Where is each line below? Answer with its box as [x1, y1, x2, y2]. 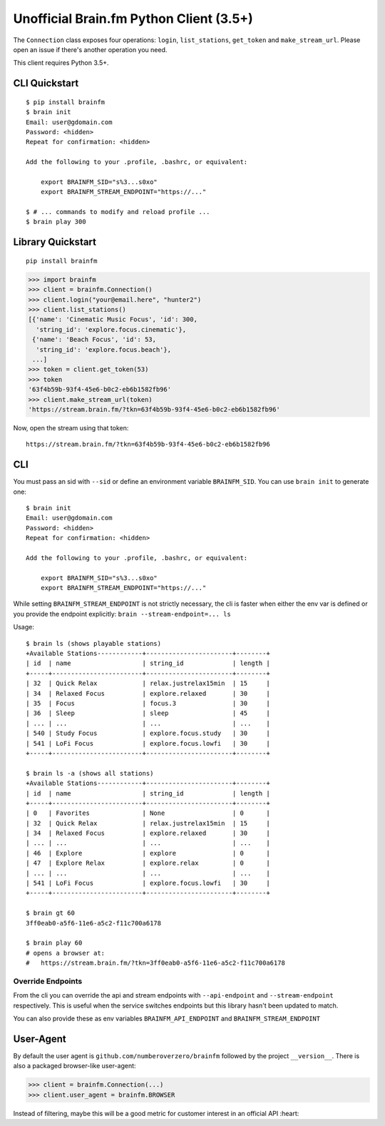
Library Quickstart [13, 236, 96, 248]
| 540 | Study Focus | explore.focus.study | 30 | [26, 729, 270, 738]
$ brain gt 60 [26, 909, 75, 917]
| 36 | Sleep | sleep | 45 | [26, 709, 270, 717]
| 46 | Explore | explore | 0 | [26, 849, 270, 857]
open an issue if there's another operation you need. [13, 45, 168, 54]
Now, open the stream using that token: [13, 423, 129, 432]
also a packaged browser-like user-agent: [13, 1062, 136, 1070]
